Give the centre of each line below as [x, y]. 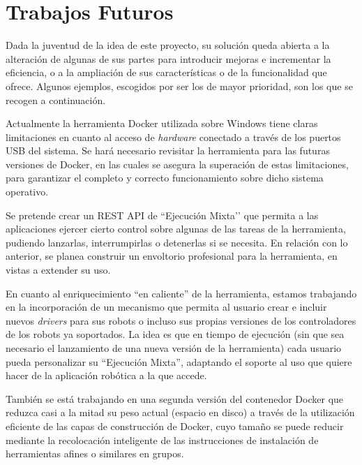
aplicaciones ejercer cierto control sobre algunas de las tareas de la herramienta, [176, 229]
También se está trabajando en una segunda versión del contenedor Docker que [175, 398]
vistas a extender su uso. [58, 270]
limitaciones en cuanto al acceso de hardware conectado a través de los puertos [173, 136]
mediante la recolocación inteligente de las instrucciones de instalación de [162, 440]
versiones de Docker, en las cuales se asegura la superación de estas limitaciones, [177, 164]
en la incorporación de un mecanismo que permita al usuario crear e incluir [166, 307]
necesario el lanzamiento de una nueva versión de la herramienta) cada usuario [174, 348]
